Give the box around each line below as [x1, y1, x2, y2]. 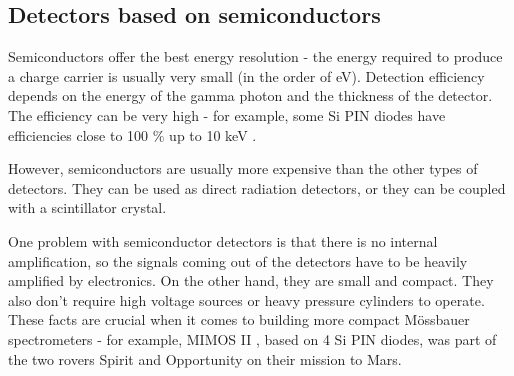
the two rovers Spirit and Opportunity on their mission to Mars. [8, 348, 402, 369]
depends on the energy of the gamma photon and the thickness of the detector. [8, 85, 493, 106]
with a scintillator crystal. [8, 197, 167, 218]
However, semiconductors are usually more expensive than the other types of [8, 158, 478, 179]
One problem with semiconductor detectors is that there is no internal [8, 230, 438, 251]
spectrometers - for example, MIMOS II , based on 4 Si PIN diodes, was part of [8, 328, 497, 349]
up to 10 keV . [169, 124, 257, 145]
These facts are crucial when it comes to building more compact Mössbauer [8, 309, 470, 330]
